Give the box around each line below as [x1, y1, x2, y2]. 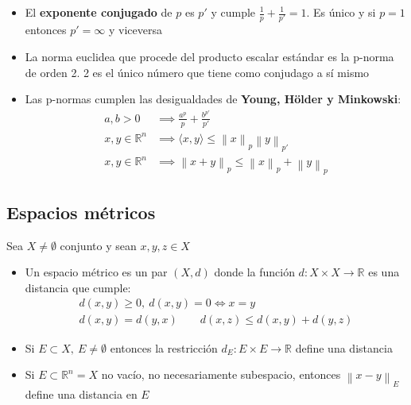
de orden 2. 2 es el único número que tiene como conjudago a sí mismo [25, 64, 370, 80]
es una [368, 264, 400, 280]
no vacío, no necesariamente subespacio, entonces [101, 366, 341, 383]
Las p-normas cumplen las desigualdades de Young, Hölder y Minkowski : [25, 91, 401, 107]
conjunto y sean [60, 237, 137, 253]
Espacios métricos [6, 199, 156, 224]
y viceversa [108, 21, 162, 38]
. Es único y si [306, 4, 376, 20]
